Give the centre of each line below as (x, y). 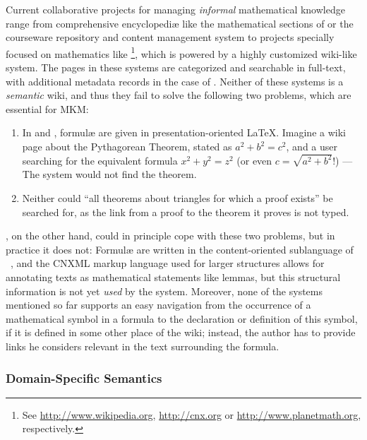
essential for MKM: (47, 108)
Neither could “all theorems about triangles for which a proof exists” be (178, 198)
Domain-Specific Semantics (84, 377)
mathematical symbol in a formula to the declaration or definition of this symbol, (182, 318)
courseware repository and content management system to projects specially (170, 37)
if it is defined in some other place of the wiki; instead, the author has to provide (181, 332)
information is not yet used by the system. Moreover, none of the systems (164, 291)
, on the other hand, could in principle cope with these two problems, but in (170, 236)
